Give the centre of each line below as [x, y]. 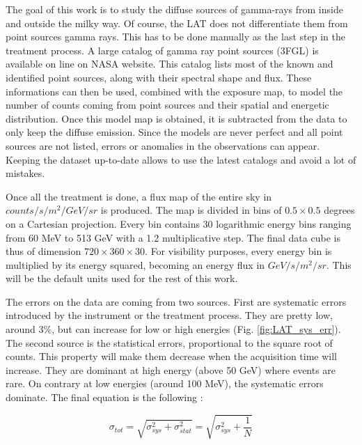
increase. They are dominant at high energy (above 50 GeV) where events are [171, 369]
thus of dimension [44, 251]
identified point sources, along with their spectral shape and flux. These [159, 77]
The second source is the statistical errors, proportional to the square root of [169, 342]
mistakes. [25, 173]
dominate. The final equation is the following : [104, 397]
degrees [339, 210]
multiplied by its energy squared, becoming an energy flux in [135, 264]
